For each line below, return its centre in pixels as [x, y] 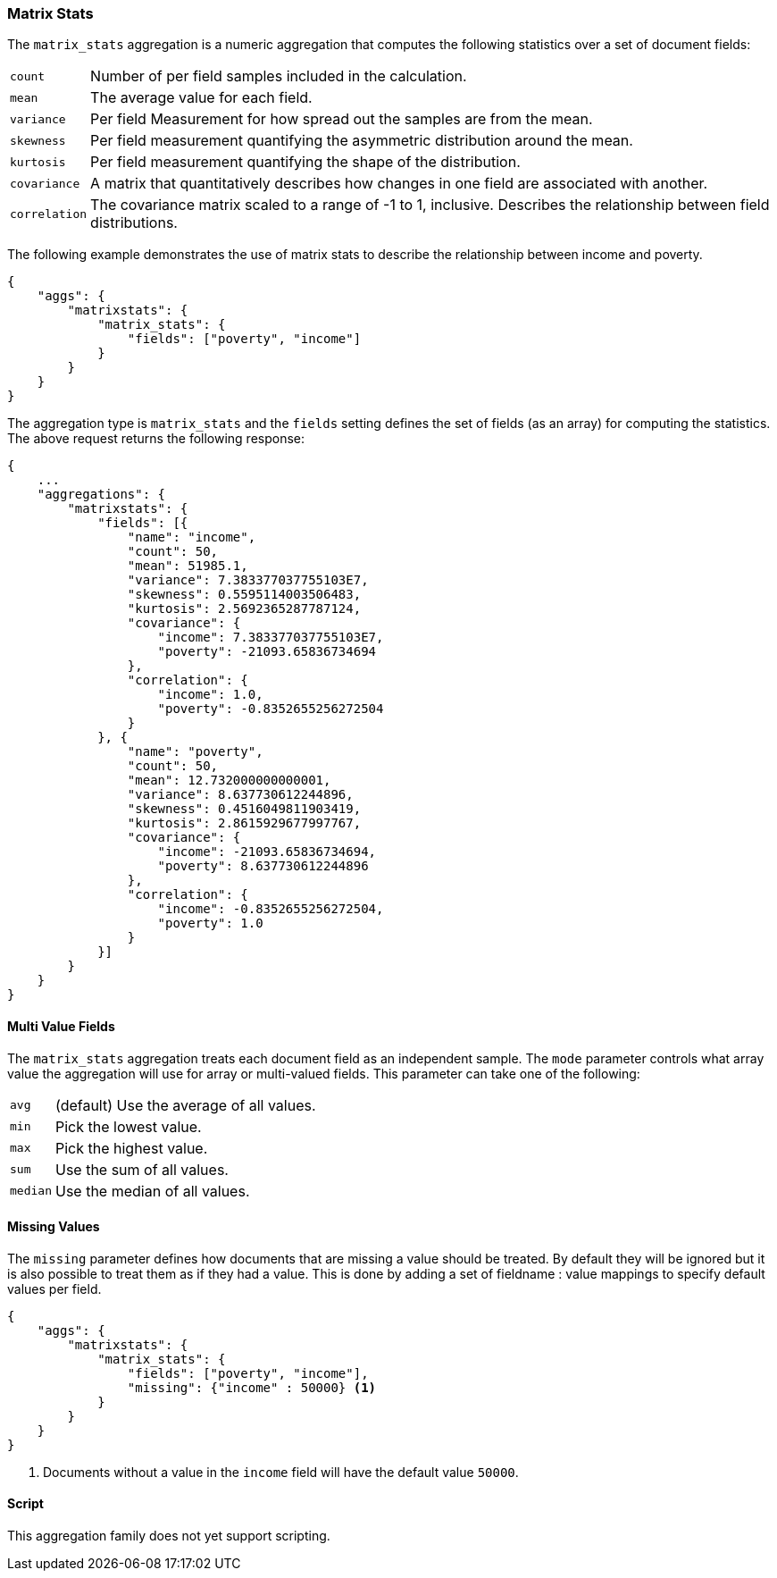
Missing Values [54, 1227]
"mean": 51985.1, [188, 566]
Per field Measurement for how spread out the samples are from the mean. [342, 119]
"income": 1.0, [210, 695]
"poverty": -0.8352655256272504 [271, 709]
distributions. [134, 223]
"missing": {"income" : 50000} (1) [252, 1387]
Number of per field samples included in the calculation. [279, 76]
